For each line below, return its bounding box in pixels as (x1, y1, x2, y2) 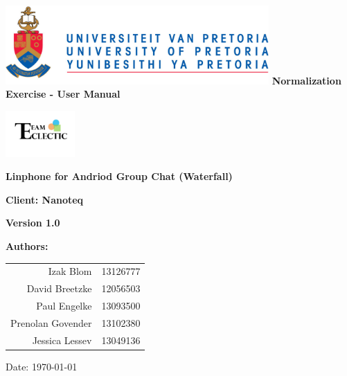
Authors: (6, 238, 48, 253)
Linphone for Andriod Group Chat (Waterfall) (6, 169, 233, 183)
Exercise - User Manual (6, 87, 121, 101)
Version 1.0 (6, 215, 60, 230)
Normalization (272, 73, 341, 87)
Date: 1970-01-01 (6, 359, 78, 373)
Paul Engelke (36, 298, 92, 312)
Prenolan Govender (10, 315, 92, 330)
